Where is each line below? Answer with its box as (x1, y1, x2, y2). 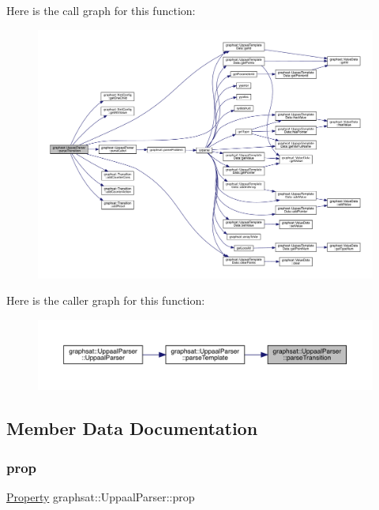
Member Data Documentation (6, 416, 258, 441)
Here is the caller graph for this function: (6, 292, 205, 309)
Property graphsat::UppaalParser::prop (6, 488, 195, 504)
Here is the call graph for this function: (6, 2, 196, 18)
